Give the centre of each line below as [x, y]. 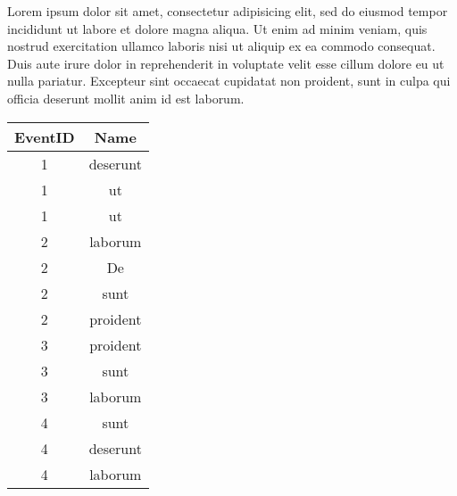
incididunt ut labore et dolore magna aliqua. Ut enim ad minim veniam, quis [217, 28]
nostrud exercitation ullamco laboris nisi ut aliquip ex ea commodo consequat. [221, 46]
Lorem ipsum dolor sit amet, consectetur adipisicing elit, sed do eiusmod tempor [228, 11]
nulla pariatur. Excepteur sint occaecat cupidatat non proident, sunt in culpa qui [229, 81]
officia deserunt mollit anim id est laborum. [126, 98]
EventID [45, 136]
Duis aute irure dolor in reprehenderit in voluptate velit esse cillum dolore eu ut [226, 63]
